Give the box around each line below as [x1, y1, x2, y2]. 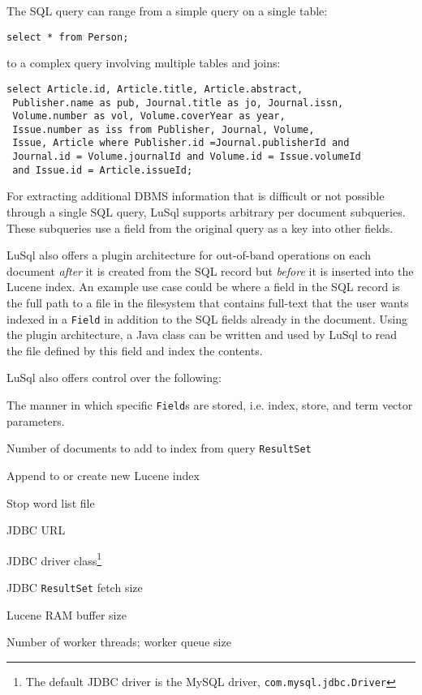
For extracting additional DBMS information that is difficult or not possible [6, 187, 385, 204]
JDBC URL [6, 521, 66, 538]
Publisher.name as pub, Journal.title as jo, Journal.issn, [12, 97, 344, 109]
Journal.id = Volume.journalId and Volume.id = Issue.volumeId [12, 151, 361, 163]
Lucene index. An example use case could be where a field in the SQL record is [6, 278, 400, 295]
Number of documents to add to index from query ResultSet [6, 440, 312, 457]
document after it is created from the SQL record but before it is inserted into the [6, 262, 414, 279]
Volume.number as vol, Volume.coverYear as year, [12, 110, 286, 122]
